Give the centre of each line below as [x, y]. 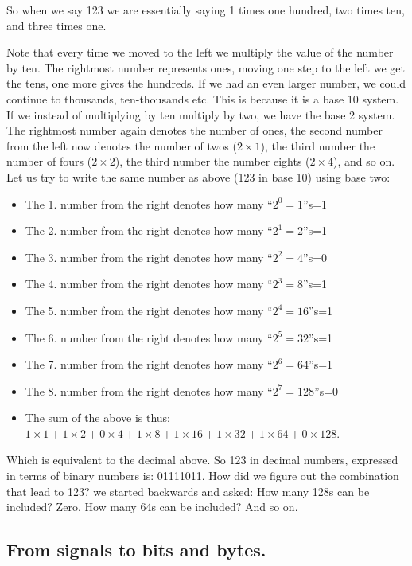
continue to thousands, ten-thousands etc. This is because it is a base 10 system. [203, 98]
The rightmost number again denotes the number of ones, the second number [194, 130]
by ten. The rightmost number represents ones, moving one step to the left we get [206, 67]
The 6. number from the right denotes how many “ [149, 337]
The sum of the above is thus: [98, 418]
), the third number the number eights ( [212, 161]
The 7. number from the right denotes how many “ [149, 364]
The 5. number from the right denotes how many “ [149, 310]
